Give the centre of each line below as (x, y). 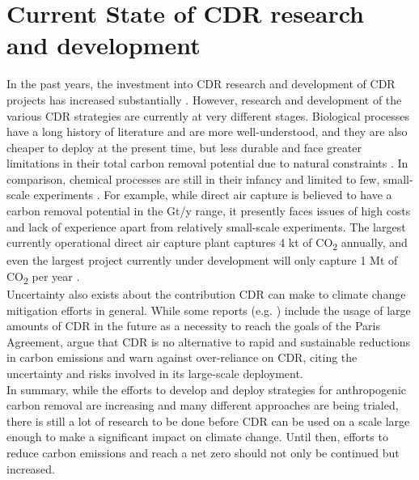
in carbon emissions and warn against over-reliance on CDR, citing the (182, 357)
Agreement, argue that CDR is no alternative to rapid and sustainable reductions (209, 341)
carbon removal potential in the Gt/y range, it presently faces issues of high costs (209, 211)
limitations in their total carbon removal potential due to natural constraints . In (207, 163)
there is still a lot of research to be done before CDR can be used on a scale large (208, 421)
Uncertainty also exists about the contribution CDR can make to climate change (206, 294)
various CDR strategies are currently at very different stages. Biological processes (208, 115)
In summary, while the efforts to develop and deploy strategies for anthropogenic (207, 389)
